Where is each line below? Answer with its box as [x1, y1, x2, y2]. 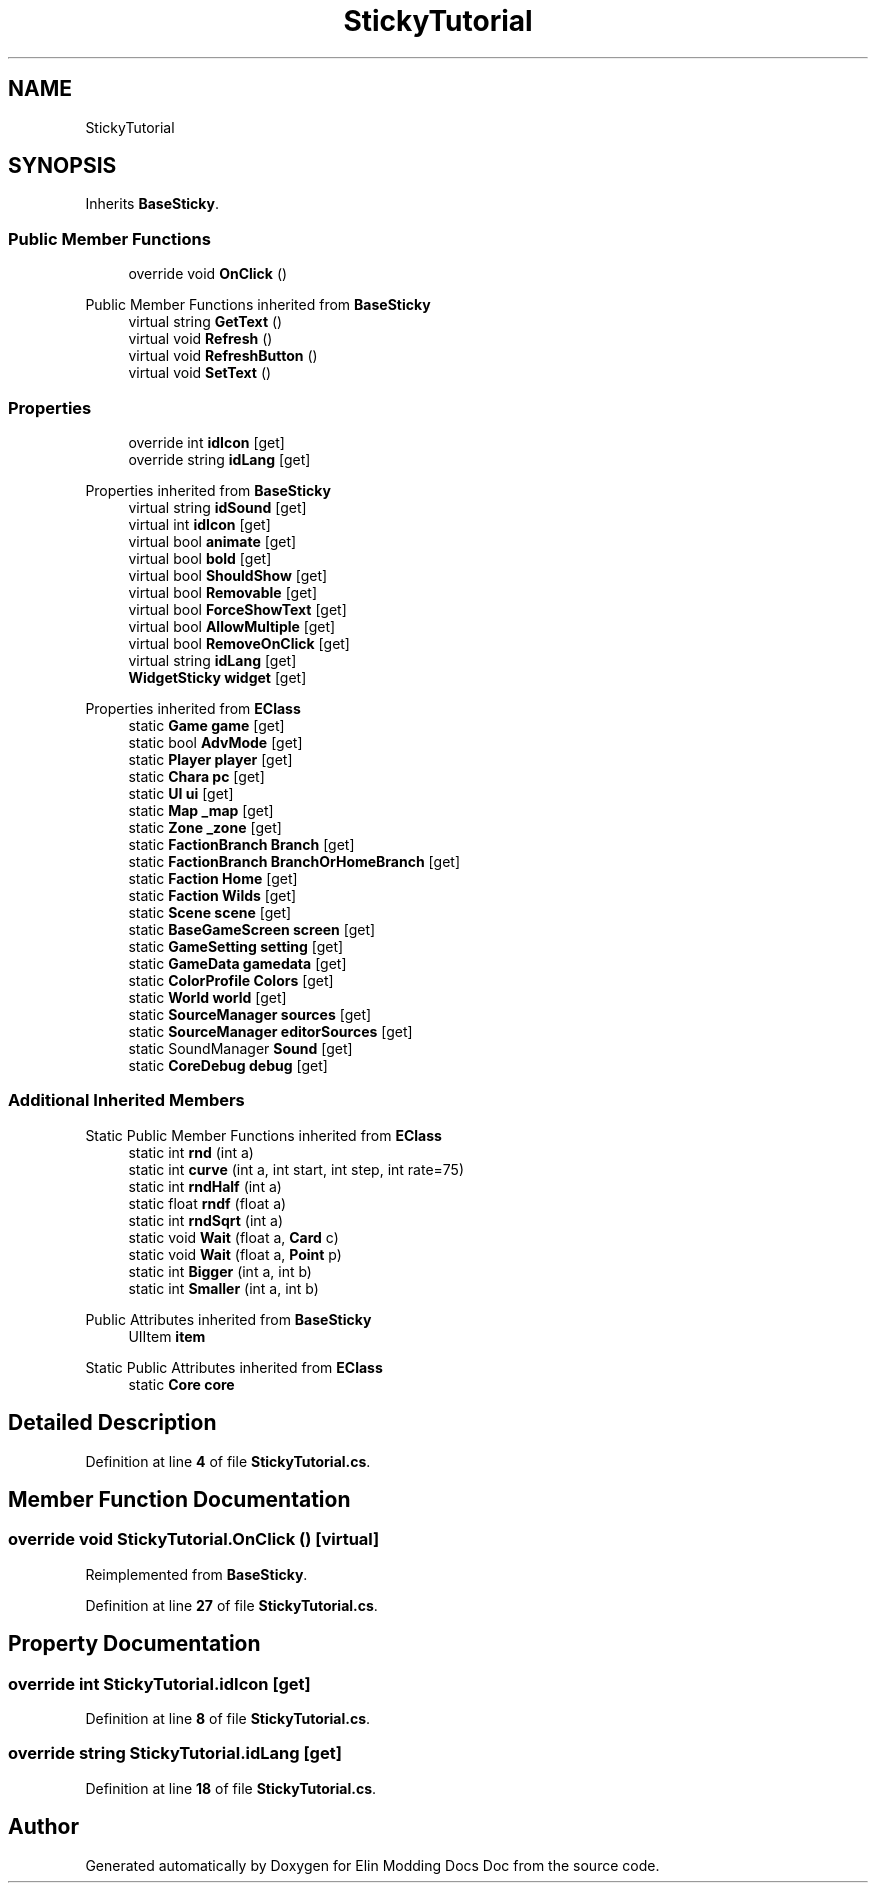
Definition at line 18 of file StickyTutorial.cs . [85, 1779, 377, 1797]
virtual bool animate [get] [128, 532, 297, 550]
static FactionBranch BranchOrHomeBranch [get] [128, 852, 460, 870]
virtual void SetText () [128, 364, 272, 382]
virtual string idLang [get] [128, 651, 297, 669]
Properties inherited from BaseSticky [85, 481, 331, 499]
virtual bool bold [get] [128, 549, 272, 567]
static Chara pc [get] [128, 767, 265, 785]
